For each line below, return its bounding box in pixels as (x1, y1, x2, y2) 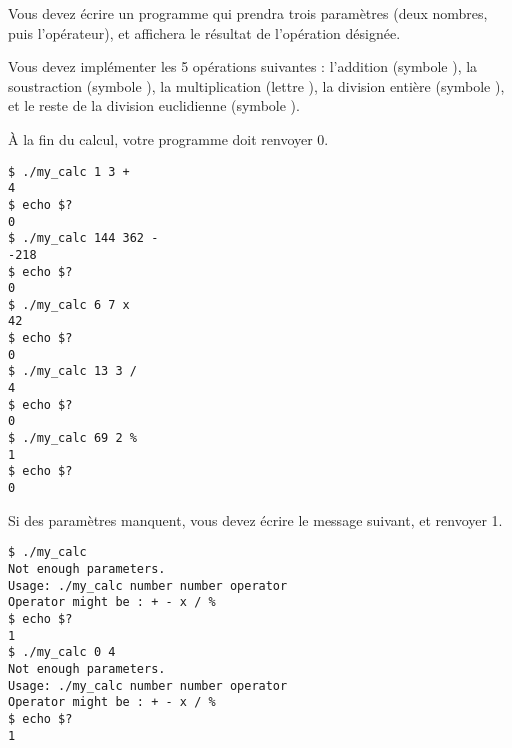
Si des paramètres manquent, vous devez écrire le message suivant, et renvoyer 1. (8, 509, 503, 530)
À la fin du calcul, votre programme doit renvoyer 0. (8, 128, 329, 149)
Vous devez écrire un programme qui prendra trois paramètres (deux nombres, (8, 3, 488, 23)
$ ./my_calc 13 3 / (8, 364, 137, 379)
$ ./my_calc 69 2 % (8, 431, 137, 446)
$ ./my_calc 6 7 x (8, 297, 130, 312)
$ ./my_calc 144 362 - (8, 231, 159, 246)
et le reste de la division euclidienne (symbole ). (8, 95, 300, 116)
